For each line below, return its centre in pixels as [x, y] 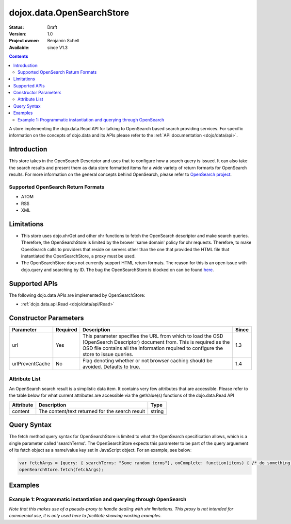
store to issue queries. [108, 355]
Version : [18, 34]
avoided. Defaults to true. [112, 367]
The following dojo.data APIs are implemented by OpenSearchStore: [77, 295]
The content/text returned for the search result [92, 411]
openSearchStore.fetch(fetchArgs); [61, 470]
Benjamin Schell [63, 41]
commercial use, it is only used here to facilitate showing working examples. [85, 516]
